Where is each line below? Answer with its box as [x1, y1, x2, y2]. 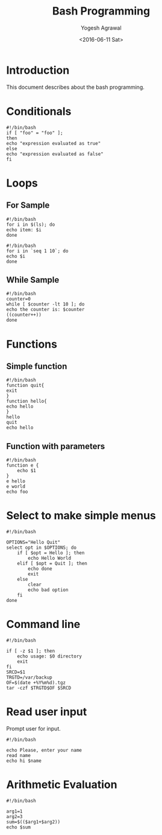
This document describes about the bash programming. [6, 83, 145, 91]
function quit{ [6, 382, 45, 389]
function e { [6, 462, 39, 469]
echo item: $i [6, 226, 42, 233]
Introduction [6, 63, 70, 77]
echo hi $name [6, 758, 42, 764]
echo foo [6, 489, 28, 495]
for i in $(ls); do [6, 222, 55, 228]
